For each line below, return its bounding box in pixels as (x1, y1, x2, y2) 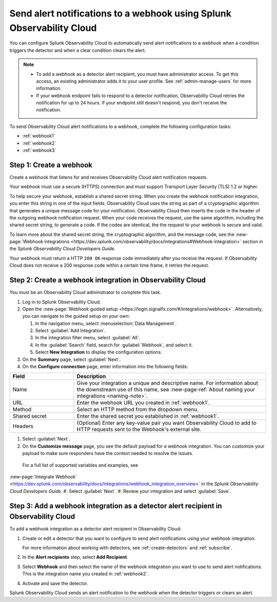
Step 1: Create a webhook (9, 160, 92, 169)
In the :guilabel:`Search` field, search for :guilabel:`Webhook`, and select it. (35, 342, 193, 348)
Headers (12, 423, 33, 430)
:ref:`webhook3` (22, 147, 56, 154)
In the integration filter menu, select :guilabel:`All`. (35, 335, 141, 341)
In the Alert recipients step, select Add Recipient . (22, 554, 128, 560)
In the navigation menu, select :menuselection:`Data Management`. (35, 320, 177, 326)
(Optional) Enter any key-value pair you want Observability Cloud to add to (76, 419, 256, 427)
